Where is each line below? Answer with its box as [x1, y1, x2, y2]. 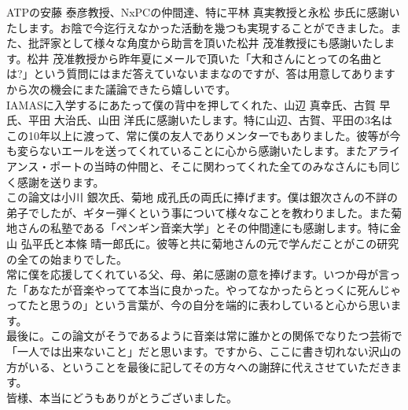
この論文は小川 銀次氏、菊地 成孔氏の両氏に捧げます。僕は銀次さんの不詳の [6, 189, 398, 205]
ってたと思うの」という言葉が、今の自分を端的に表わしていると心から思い [6, 297, 391, 313]
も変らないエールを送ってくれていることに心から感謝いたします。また [6, 142, 368, 159]
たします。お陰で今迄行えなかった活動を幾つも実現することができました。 [6, 19, 391, 35]
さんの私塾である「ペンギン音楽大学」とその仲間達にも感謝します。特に [17, 220, 391, 236]
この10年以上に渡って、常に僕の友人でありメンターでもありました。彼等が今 [6, 127, 401, 143]
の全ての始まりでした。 [6, 250, 127, 267]
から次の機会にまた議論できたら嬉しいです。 [6, 80, 237, 97]
